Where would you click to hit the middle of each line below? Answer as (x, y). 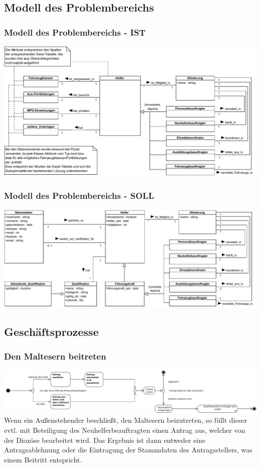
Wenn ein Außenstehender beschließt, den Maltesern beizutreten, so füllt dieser (125, 420)
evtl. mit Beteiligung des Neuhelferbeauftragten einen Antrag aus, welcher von (125, 430)
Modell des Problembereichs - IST (75, 32)
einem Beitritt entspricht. (43, 459)
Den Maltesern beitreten (55, 356)
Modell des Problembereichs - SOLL (79, 196)
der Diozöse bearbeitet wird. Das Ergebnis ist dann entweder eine (105, 440)
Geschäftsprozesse (51, 331)
